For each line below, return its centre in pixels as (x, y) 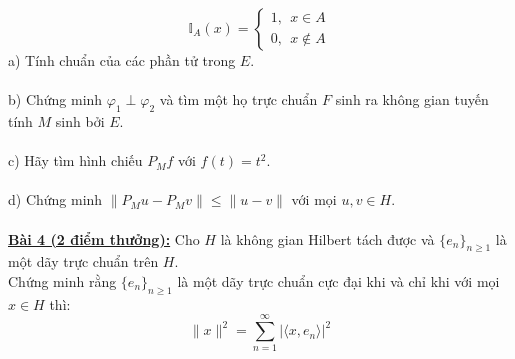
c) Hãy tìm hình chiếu (75, 160)
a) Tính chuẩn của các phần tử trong (122, 60)
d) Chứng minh (55, 199)
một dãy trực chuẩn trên (83, 261)
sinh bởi (80, 120)
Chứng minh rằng (62, 280)
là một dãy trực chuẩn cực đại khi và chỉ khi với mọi (338, 280)
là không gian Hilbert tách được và (327, 238)
